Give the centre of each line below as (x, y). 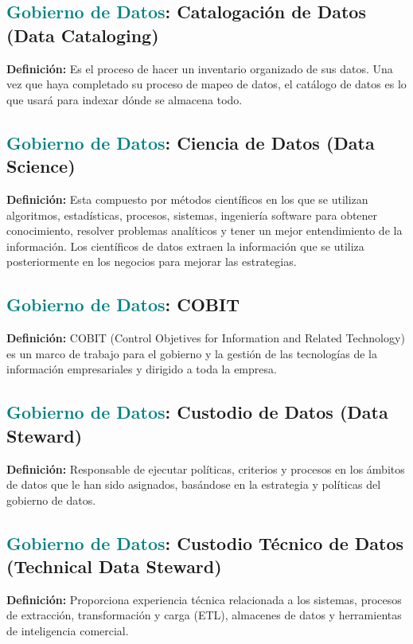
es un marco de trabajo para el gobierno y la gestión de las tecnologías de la (192, 353)
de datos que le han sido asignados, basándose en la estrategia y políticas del (194, 484)
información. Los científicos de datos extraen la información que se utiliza (185, 246)
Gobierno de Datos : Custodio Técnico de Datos (205, 543)
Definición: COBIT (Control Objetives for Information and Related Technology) (206, 338)
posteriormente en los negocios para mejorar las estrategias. (152, 262)
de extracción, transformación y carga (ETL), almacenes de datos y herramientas (204, 615)
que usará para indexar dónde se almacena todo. (125, 99)
